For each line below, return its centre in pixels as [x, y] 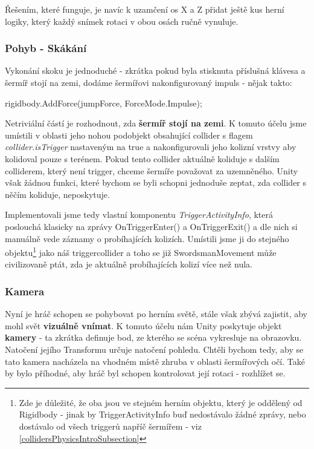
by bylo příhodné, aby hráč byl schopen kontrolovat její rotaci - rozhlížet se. [145, 373]
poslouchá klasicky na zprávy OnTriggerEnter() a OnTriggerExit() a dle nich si [151, 226]
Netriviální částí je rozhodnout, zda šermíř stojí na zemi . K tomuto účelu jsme [156, 123]
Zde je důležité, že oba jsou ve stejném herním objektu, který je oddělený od [161, 402]
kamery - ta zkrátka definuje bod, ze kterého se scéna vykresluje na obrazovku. [153, 337]
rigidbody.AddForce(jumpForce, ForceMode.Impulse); [104, 103]
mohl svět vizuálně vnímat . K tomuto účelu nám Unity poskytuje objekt [143, 325]
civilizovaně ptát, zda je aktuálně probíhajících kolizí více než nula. [129, 264]
